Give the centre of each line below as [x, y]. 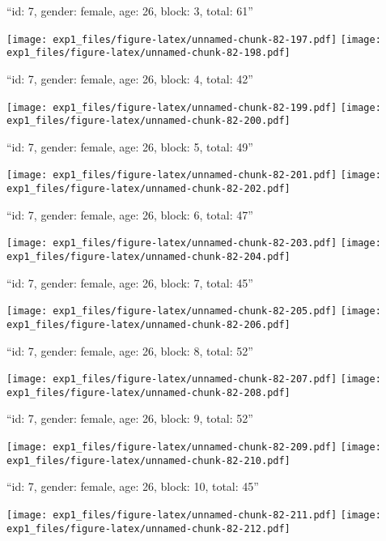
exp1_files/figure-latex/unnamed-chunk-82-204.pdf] [148, 256]
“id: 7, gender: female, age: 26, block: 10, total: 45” [133, 486]
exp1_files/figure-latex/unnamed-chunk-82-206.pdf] [148, 324]
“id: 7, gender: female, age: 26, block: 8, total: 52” [130, 350]
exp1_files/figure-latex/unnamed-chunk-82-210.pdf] [148, 460]
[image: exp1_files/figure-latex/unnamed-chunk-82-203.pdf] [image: [194, 243]
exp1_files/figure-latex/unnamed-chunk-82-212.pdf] [148, 528]
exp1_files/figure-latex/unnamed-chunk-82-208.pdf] [148, 392]
